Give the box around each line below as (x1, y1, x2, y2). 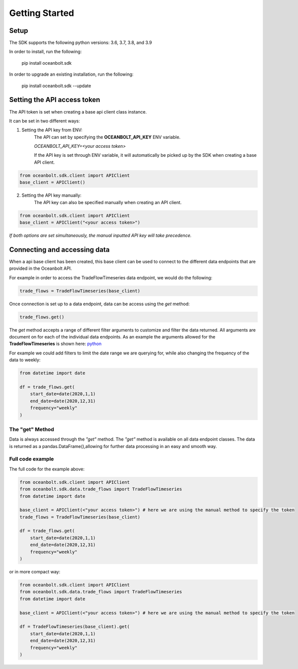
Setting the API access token (9, 96, 100, 104)
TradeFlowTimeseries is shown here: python (9, 341, 102, 347)
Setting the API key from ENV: (21, 127, 83, 133)
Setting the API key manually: (21, 192, 82, 199)
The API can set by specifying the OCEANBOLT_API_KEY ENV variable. (34, 134, 181, 140)
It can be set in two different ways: (9, 117, 80, 124)
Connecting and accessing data (9, 245, 110, 254)
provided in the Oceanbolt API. (9, 265, 72, 271)
